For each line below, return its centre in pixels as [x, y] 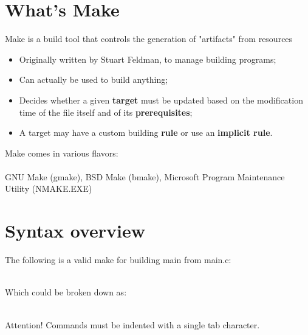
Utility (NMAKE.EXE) [49, 189]
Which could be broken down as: [66, 292]
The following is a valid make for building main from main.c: [118, 260]
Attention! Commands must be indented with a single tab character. [132, 324]
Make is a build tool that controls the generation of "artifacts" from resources [149, 39]
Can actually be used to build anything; [94, 79]
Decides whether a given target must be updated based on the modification [161, 100]
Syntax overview [75, 231]
